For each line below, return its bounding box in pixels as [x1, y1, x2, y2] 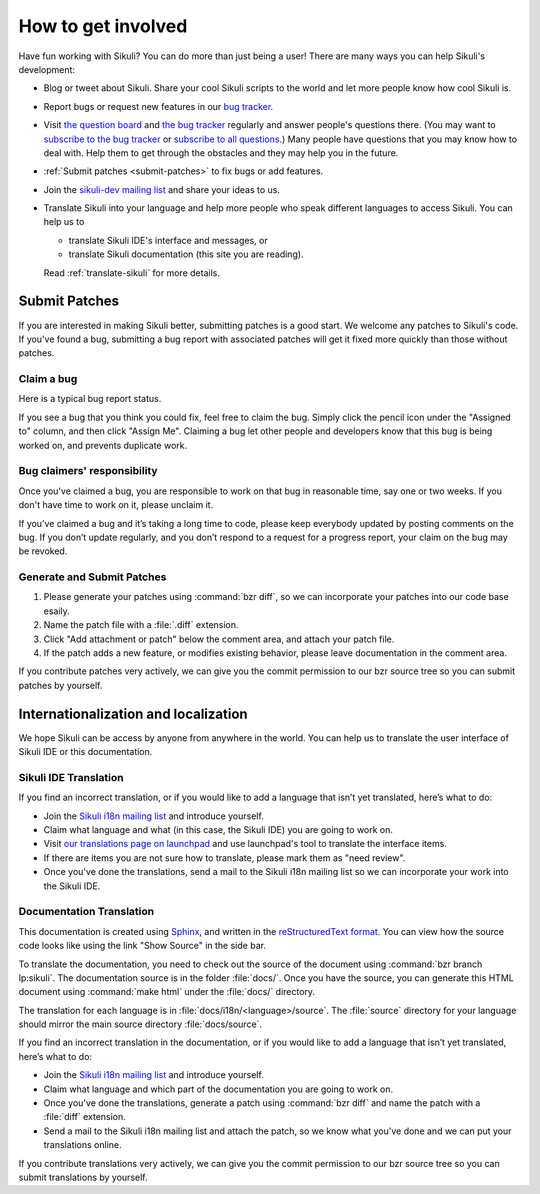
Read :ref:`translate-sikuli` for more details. [43, 266, 220, 279]
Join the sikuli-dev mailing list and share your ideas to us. [43, 183, 280, 195]
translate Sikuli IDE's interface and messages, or [68, 234, 269, 246]
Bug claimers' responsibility [18, 464, 159, 478]
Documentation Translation [18, 905, 155, 919]
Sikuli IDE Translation [18, 770, 124, 784]
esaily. [43, 605, 70, 617]
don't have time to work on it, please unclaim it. [18, 499, 214, 511]
